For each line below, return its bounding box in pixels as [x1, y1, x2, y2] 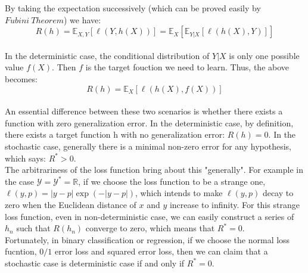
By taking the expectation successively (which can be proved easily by [5, 2, 261, 14]
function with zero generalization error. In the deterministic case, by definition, [5, 116, 294, 129]
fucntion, [5, 245, 37, 258]
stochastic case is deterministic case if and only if [5, 256, 185, 269]
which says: [5, 151, 46, 164]
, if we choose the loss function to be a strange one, [78, 175, 266, 187]
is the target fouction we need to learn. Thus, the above [85, 61, 290, 73]
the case [5, 175, 35, 187]
